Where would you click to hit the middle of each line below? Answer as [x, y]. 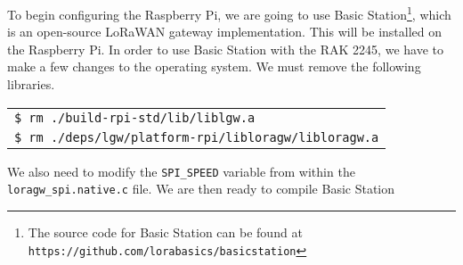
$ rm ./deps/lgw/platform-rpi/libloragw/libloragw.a [197, 137]
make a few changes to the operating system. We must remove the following [214, 66]
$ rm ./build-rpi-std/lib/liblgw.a [135, 117]
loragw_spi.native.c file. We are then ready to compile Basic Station [201, 189]
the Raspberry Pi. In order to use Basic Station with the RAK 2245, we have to [225, 49]
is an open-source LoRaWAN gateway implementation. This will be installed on [224, 32]
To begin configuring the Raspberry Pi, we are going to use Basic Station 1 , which [229, 13]
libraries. [31, 84]
